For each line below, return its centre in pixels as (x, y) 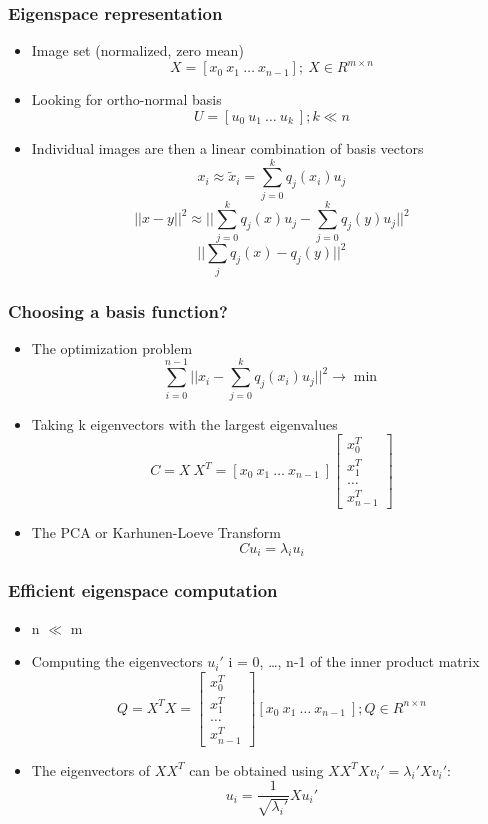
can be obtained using (256, 769)
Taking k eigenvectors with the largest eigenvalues (184, 423)
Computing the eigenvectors (117, 661)
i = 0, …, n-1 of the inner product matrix (354, 661)
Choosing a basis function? (118, 310)
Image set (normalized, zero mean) (137, 50)
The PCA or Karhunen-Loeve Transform (156, 531)
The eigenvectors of (91, 769)
